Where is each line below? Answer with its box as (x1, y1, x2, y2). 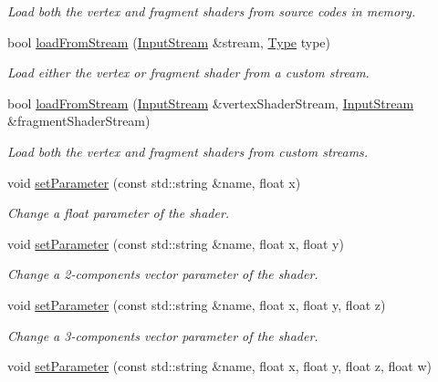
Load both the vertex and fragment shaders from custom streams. (7, 141, 369, 160)
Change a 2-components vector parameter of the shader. (7, 264, 318, 284)
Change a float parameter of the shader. (7, 203, 230, 222)
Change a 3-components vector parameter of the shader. (7, 325, 318, 345)
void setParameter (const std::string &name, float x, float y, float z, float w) (7, 356, 432, 376)
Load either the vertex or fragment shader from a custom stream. (7, 63, 370, 82)
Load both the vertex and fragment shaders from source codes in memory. (7, 2, 416, 20)
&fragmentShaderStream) (7, 111, 151, 130)
